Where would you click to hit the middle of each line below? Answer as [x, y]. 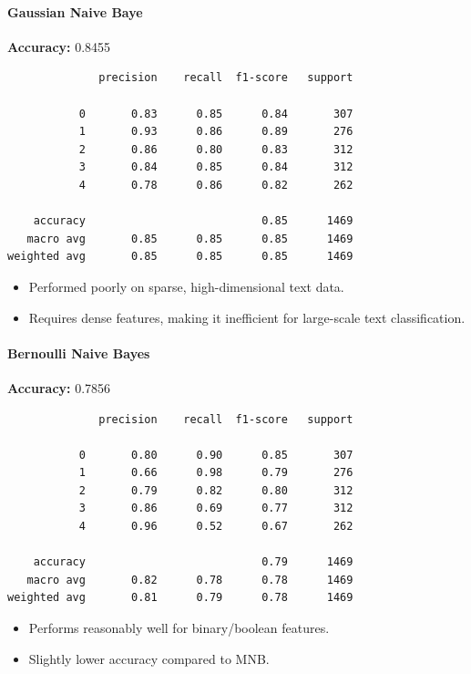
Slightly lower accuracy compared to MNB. [149, 658]
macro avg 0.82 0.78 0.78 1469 [190, 580]
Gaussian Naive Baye [75, 11]
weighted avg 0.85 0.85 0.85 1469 [180, 257]
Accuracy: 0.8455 [59, 46]
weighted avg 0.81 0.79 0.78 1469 [180, 598]
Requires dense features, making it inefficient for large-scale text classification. [247, 317]
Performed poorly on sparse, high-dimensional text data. [186, 286]
